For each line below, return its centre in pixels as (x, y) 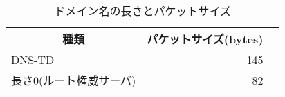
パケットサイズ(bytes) (205, 39)
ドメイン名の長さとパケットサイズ (142, 11)
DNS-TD (33, 60)
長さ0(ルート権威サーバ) (74, 80)
